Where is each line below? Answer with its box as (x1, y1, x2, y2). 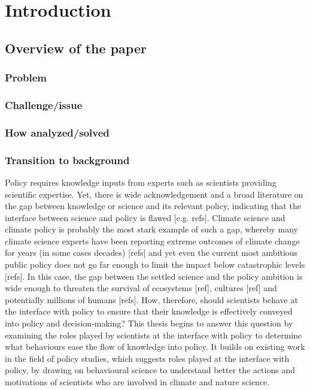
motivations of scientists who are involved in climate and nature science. (5, 376, 270, 388)
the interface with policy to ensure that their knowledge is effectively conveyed (5, 305, 293, 318)
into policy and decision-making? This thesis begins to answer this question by (5, 317, 293, 329)
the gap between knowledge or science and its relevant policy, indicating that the (5, 199, 301, 212)
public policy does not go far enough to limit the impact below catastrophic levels (5, 258, 305, 271)
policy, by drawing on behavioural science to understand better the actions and (5, 364, 295, 376)
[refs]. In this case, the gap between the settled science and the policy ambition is (5, 270, 303, 282)
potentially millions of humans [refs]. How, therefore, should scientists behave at (5, 293, 298, 306)
